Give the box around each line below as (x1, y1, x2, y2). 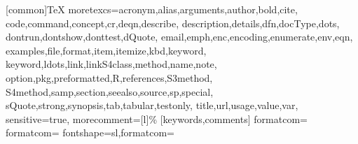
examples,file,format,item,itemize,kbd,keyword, (6, 43, 207, 57)
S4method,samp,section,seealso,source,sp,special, (6, 84, 214, 99)
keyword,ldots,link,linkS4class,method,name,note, (6, 57, 217, 71)
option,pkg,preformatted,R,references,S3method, (6, 70, 213, 85)
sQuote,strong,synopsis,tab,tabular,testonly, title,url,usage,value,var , (6, 98, 298, 113)
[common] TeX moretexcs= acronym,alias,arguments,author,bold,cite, (6, 2, 298, 16)
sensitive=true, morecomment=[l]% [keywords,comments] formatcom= (6, 111, 308, 126)
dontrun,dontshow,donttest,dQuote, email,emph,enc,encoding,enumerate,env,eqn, (6, 29, 353, 44)
